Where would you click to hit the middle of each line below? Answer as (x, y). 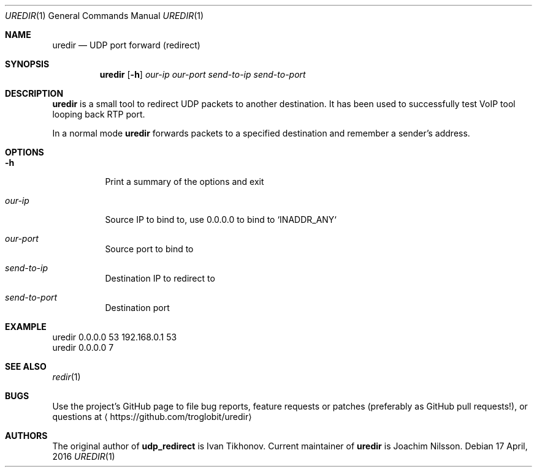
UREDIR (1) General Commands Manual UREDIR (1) (105, 16)
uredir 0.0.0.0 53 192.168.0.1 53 (115, 337)
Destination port (137, 308)
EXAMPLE (26, 327)
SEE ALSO (26, 366)
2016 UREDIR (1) (84, 456)
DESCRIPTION (34, 93)
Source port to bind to (149, 249)
